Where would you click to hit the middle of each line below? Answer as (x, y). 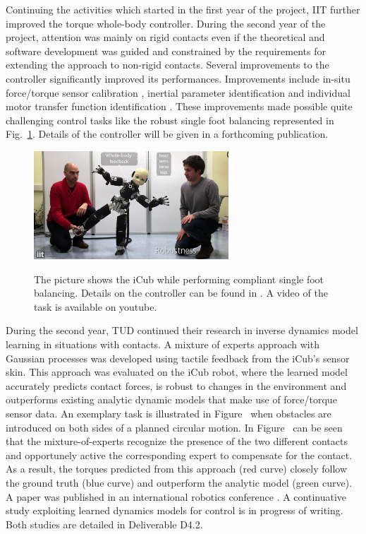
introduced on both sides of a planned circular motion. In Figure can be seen (174, 427)
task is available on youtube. (96, 306)
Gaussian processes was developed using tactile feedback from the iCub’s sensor (178, 358)
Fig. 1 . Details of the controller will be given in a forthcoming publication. (167, 134)
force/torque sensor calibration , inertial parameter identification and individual (178, 92)
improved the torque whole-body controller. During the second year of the (166, 23)
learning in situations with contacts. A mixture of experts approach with (163, 344)
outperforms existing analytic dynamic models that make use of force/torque (171, 399)
